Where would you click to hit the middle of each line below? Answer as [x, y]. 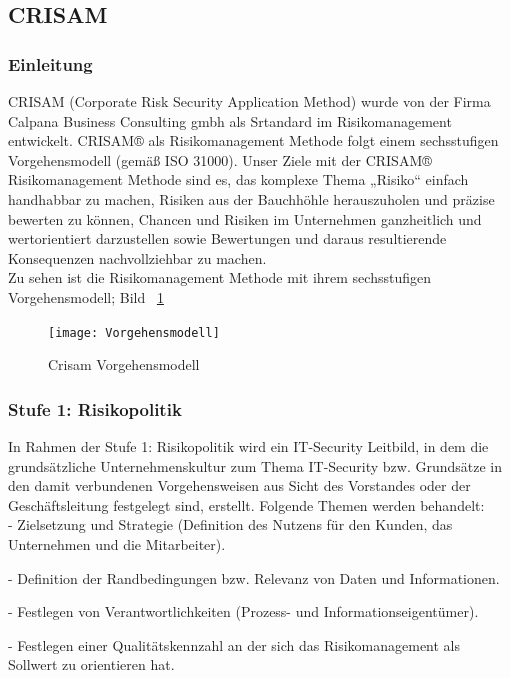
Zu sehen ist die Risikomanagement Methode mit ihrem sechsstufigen [219, 277]
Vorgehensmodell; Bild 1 [86, 296]
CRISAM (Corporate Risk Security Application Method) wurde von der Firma [249, 101]
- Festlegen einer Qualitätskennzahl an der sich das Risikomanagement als [234, 644]
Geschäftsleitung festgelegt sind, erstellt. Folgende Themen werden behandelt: [246, 504]
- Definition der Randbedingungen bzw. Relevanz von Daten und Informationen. [254, 577]
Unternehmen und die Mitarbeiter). [117, 543]
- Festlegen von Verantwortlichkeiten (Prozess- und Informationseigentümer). [243, 611]
